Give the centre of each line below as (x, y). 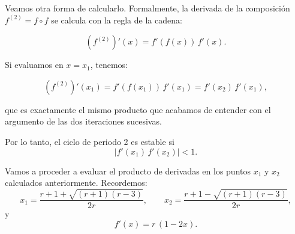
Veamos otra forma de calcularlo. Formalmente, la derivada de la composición (147, 8)
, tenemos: (109, 65)
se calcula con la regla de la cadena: (117, 20)
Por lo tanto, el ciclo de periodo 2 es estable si (90, 141)
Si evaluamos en (34, 65)
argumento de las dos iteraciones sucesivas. (83, 121)
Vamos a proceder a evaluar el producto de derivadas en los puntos (128, 171)
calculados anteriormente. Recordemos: (76, 183)
